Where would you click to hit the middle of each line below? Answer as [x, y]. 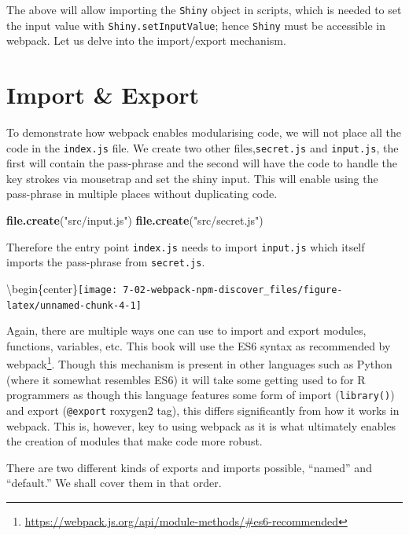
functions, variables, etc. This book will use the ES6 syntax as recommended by [199, 345]
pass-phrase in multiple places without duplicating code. [142, 194]
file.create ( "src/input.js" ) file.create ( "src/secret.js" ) [135, 220]
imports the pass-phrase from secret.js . [106, 262]
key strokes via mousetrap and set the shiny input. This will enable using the [192, 178]
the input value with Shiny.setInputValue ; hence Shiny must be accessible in [196, 25]
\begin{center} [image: [62, 288]
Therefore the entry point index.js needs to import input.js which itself [186, 246]
